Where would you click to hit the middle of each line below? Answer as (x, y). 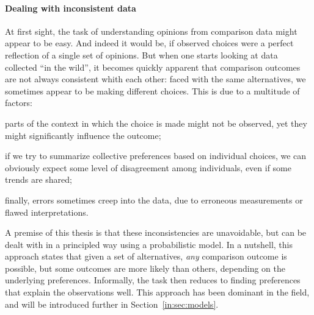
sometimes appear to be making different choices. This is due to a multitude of (152, 90)
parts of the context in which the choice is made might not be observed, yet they (156, 123)
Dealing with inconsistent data (71, 8)
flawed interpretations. (47, 212)
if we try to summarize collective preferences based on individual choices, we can (156, 156)
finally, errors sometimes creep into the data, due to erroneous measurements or (154, 200)
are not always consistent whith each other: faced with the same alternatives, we (155, 79)
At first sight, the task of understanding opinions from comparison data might (151, 31)
